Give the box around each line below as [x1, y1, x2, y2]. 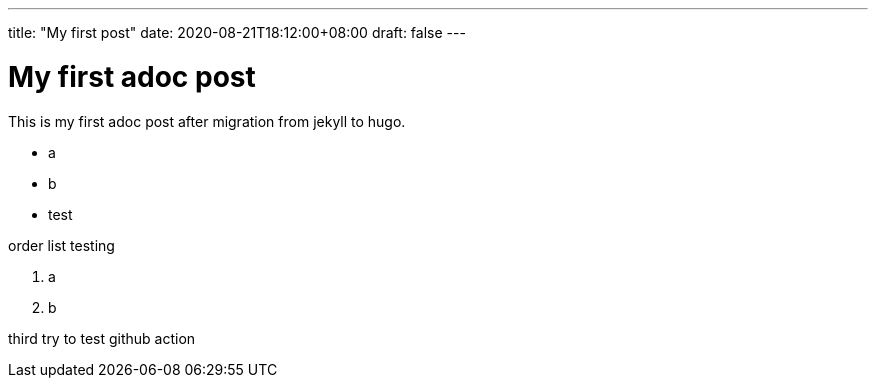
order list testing [8, 236, 115, 254]
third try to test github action [8, 329, 196, 347]
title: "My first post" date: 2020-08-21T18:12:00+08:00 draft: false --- [8, 24, 466, 41]
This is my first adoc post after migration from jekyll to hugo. [8, 112, 406, 130]
